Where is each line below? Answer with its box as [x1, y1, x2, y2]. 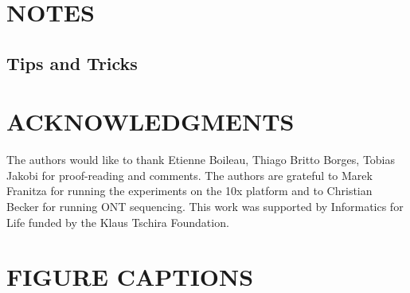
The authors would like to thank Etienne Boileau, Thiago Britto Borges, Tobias [6, 151, 396, 168]
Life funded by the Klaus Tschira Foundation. [6, 213, 229, 230]
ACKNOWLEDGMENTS [6, 105, 295, 138]
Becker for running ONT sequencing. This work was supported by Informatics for [6, 198, 404, 215]
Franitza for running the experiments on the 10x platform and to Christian [6, 182, 373, 199]
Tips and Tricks [6, 50, 138, 75]
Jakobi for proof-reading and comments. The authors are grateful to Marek [6, 166, 373, 183]
